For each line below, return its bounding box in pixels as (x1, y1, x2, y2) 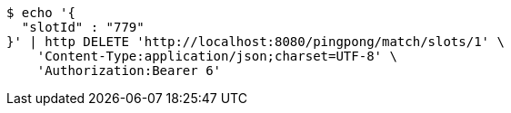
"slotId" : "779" (21, 20, 145, 34)
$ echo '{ (6, 5, 75, 20)
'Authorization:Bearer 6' (36, 63, 222, 78)
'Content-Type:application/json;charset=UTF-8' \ (36, 49, 397, 63)
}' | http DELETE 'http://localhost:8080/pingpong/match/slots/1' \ (6, 34, 505, 49)
